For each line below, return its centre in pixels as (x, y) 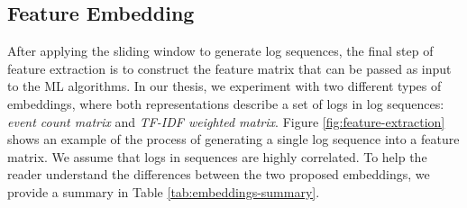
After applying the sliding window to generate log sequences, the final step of (220, 51)
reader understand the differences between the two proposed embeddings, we (219, 174)
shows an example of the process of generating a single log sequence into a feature (233, 139)
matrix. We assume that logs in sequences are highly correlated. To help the (217, 156)
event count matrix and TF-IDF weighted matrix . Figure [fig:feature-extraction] (226, 121)
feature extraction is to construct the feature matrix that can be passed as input (229, 68)
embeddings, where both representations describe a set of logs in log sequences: (226, 103)
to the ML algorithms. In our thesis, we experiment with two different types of (224, 86)
